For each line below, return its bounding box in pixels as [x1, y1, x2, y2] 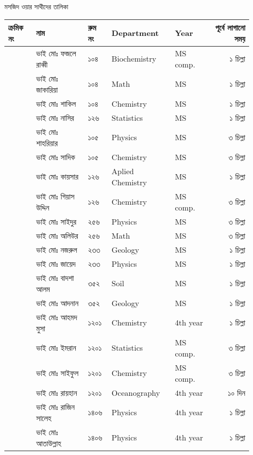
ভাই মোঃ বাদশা [36, 272, 74, 283]
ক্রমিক [8, 21, 23, 33]
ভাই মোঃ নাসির [36, 112, 74, 123]
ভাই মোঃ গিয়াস [36, 190, 75, 202]
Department [111, 27, 159, 39]
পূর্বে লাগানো [215, 21, 245, 33]
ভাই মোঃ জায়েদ [36, 258, 76, 269]
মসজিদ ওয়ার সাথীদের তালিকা [4, 1, 68, 11]
